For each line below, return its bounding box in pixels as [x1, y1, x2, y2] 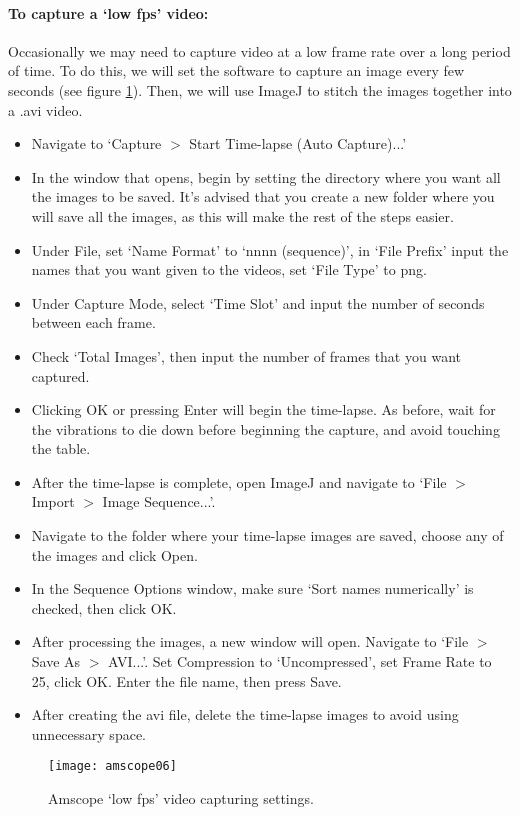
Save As [31, 651, 81, 672]
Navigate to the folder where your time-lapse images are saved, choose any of [31, 525, 504, 546]
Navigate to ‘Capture [31, 133, 162, 154]
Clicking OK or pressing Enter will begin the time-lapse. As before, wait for [31, 399, 496, 420]
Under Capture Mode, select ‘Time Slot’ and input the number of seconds [31, 292, 485, 313]
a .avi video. [8, 99, 83, 120]
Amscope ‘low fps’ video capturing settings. [48, 788, 314, 809]
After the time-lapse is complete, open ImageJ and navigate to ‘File [31, 471, 447, 492]
